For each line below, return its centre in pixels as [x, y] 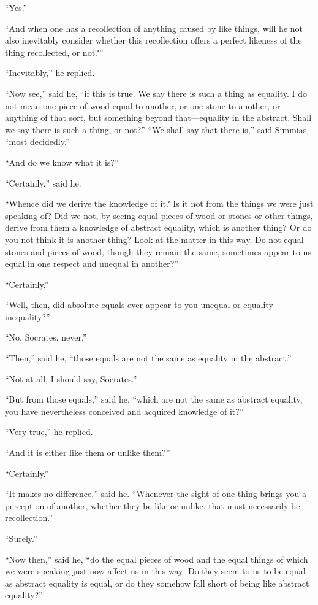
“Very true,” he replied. [49, 432]
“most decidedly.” [37, 141]
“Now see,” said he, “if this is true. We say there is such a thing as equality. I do [156, 93]
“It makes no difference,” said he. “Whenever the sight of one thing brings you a [156, 494]
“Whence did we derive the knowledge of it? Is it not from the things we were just [159, 203]
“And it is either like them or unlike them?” [88, 453]
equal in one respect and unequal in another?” [92, 264]
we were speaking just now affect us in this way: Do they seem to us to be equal [155, 571]
